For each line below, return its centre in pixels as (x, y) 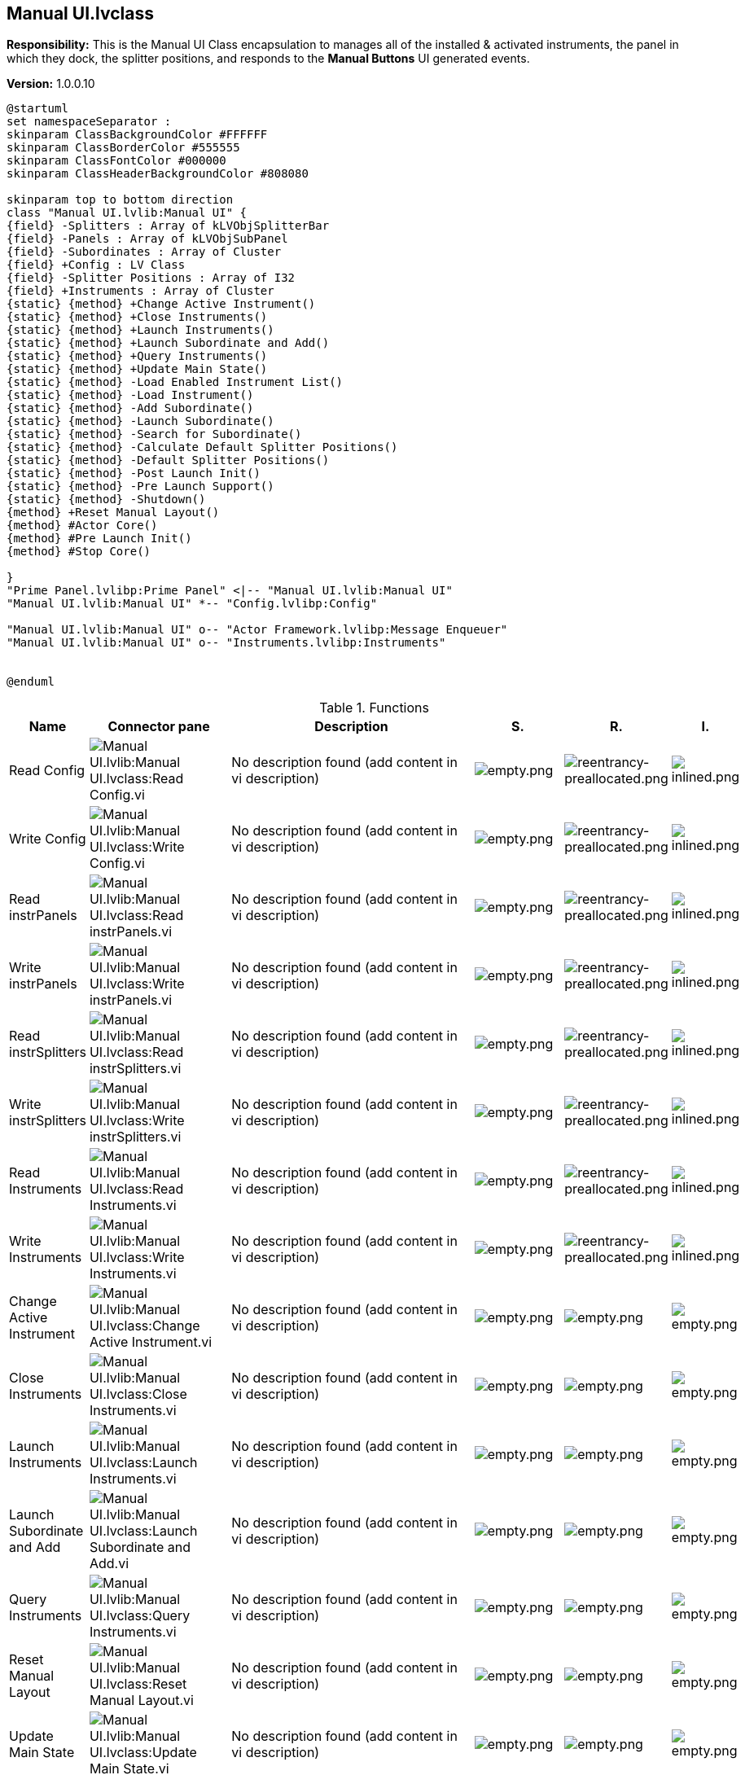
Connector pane (159, 727)
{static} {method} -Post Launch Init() (134, 473)
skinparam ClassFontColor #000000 (116, 161)
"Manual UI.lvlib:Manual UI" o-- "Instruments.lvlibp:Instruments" (226, 643)
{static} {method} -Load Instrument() (130, 395)
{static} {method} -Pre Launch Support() (140, 486)
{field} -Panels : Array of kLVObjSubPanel (147, 239)
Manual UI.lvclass (80, 13)
